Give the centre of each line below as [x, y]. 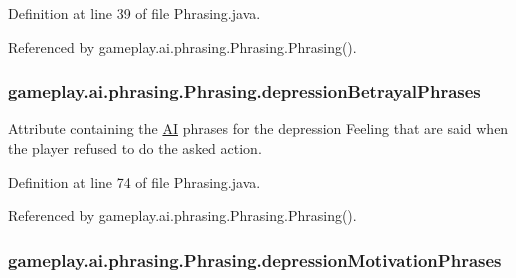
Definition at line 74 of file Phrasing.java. [134, 181]
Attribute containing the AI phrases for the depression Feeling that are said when [258, 128]
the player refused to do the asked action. [135, 148]
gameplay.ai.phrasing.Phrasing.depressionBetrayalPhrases [244, 91]
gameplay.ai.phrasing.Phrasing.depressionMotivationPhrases [255, 259]
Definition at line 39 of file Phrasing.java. [134, 13]
